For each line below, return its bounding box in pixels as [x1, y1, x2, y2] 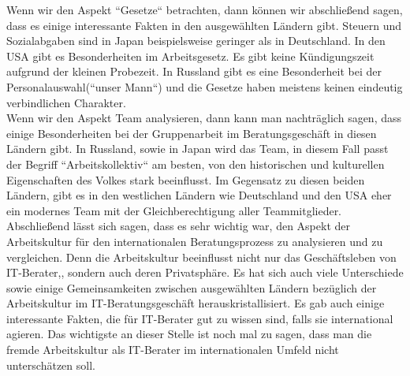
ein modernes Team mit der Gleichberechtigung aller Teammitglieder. [6, 202, 342, 218]
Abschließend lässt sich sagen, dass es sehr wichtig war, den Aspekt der [6, 218, 350, 234]
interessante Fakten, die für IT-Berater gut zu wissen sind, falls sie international [6, 310, 393, 326]
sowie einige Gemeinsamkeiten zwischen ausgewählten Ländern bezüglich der [6, 279, 377, 296]
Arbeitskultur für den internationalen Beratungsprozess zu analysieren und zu [6, 233, 383, 249]
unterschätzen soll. [6, 356, 95, 373]
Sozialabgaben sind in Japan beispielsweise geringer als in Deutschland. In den [6, 32, 386, 49]
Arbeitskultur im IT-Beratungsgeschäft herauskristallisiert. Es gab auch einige [6, 295, 385, 311]
